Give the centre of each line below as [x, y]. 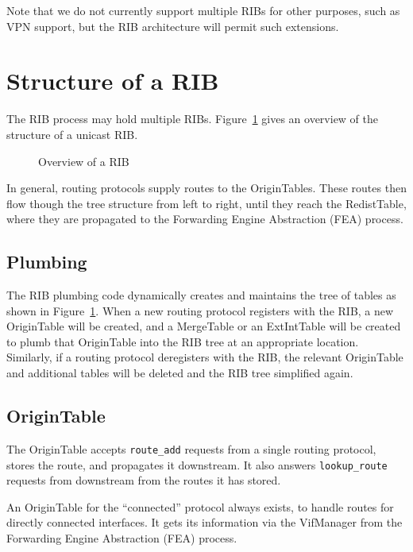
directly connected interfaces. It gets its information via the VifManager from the [205, 522]
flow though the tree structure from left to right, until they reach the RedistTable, [206, 203]
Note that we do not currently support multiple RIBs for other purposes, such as [203, 10]
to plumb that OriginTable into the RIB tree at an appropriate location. [183, 341]
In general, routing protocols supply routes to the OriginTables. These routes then [206, 188]
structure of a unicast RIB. [72, 134]
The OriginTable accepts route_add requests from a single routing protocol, [191, 448]
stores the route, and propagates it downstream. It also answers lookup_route [197, 464]
